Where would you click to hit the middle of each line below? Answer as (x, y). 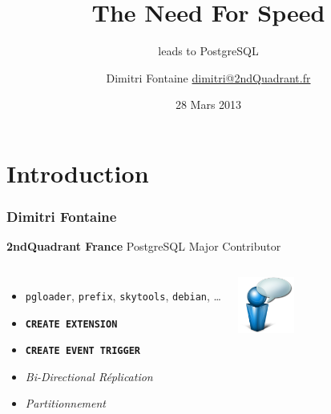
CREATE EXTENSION (71, 324)
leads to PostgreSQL (208, 51)
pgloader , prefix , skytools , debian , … (123, 295)
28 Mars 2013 (208, 105)
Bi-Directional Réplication (89, 376)
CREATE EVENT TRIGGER (83, 351)
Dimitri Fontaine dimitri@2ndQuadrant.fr (208, 77)
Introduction (78, 173)
